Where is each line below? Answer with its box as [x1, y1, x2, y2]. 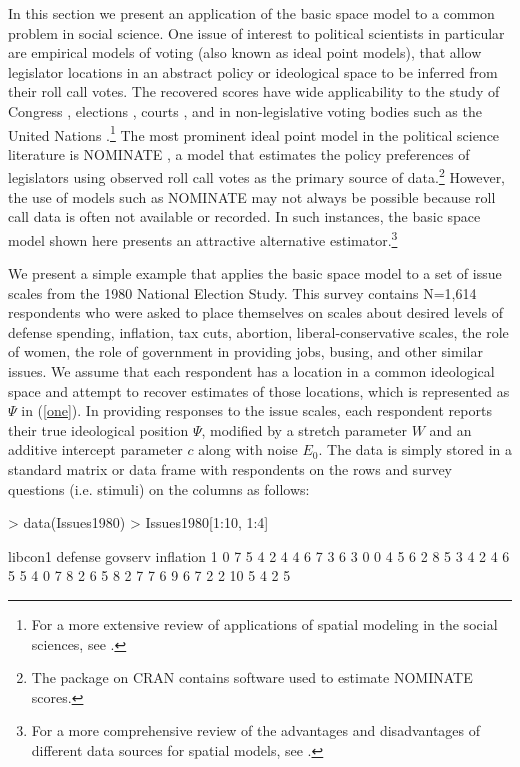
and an [429, 419, 472, 440]
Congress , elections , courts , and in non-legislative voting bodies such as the [8, 100, 482, 121]
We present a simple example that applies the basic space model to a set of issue [8, 263, 502, 284]
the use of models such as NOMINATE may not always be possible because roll [8, 186, 496, 207]
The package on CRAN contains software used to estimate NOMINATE [31, 667, 473, 688]
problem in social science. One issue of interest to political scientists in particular [8, 22, 505, 43]
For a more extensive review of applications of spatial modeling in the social [31, 614, 498, 634]
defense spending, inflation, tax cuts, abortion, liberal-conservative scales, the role [8, 321, 509, 342]
